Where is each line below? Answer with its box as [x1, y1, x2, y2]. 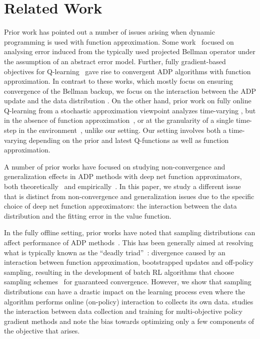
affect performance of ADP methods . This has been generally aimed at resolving [4, 237, 253, 247]
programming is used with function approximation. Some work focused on [4, 36, 234, 47]
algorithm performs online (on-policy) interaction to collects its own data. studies [4, 296, 253, 306]
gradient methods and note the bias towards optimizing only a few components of [4, 315, 254, 326]
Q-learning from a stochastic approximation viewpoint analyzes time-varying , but [4, 105, 256, 115]
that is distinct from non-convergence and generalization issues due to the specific [4, 191, 254, 201]
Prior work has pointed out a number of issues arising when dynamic [4, 27, 215, 37]
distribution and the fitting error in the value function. [4, 210, 171, 221]
